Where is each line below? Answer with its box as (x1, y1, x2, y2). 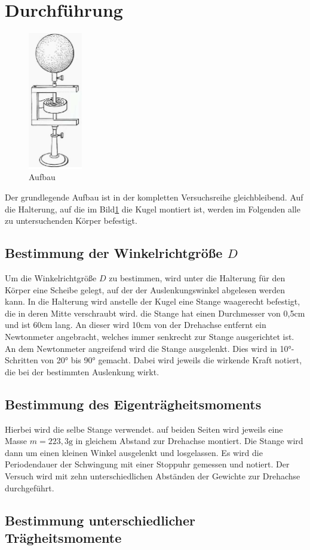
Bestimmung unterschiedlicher (5, 511, 196, 529)
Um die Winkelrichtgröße (5, 272, 97, 284)
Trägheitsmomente (5, 528, 122, 546)
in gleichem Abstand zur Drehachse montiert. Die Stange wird (75, 434, 303, 447)
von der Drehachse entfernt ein (154, 318, 266, 331)
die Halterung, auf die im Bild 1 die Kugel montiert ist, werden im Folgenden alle (5, 202, 300, 215)
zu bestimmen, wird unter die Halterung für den (109, 272, 286, 284)
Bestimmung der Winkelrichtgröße (5, 244, 223, 262)
